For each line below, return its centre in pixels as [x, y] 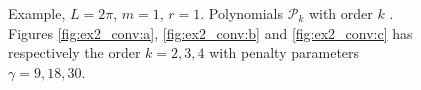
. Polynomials [242, 13]
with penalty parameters [284, 52]
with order [340, 13]
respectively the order [74, 52]
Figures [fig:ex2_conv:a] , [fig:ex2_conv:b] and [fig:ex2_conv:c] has [210, 32]
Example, [37, 13]
